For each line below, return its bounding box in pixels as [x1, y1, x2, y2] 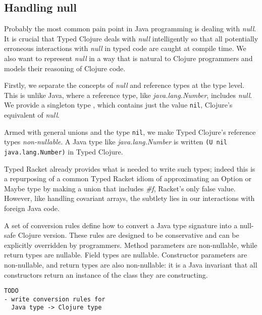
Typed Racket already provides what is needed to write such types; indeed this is [4, 163, 255, 174]
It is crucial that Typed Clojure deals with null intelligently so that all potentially [4, 33, 258, 43]
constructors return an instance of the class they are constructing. [4, 269, 208, 280]
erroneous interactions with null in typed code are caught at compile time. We [4, 43, 246, 54]
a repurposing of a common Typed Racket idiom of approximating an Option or [4, 173, 252, 184]
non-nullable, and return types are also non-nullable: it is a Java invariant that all [4, 259, 257, 270]
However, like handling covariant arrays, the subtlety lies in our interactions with [4, 193, 255, 203]
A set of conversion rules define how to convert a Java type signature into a [4, 220, 238, 230]
